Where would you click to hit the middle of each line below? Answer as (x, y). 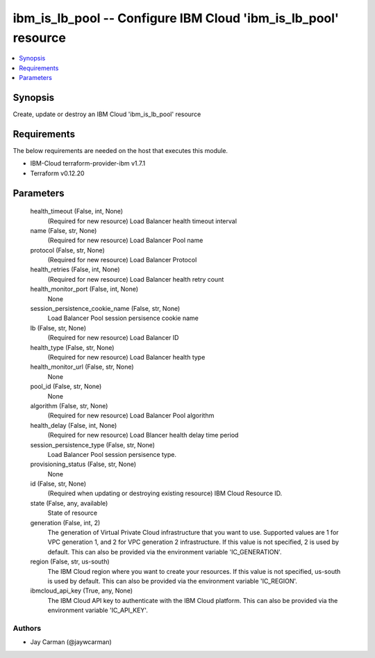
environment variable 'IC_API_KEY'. (98, 610)
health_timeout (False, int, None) (77, 211)
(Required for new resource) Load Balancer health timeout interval (142, 221)
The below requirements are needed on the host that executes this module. (120, 150)
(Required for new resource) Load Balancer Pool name (125, 241)
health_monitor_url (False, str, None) (82, 367)
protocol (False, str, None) (68, 250)
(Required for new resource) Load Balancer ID (113, 338)
